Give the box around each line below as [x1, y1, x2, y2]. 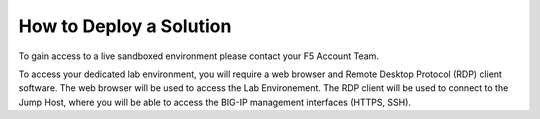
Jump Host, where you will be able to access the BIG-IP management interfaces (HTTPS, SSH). [18, 96, 412, 108]
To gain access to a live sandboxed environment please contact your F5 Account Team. [18, 50, 380, 62]
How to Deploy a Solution [18, 15, 232, 37]
